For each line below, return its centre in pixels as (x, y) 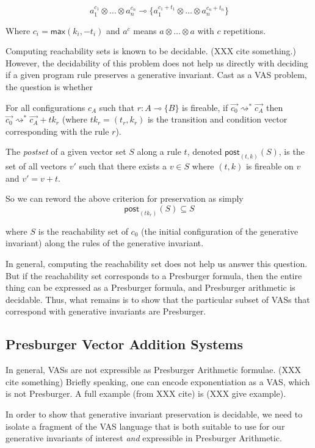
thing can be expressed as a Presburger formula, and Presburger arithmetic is (150, 287)
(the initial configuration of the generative (220, 231)
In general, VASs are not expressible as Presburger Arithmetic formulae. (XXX (153, 370)
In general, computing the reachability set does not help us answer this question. (157, 264)
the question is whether (49, 87)
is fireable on (270, 166)
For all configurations (45, 107)
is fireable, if (205, 107)
